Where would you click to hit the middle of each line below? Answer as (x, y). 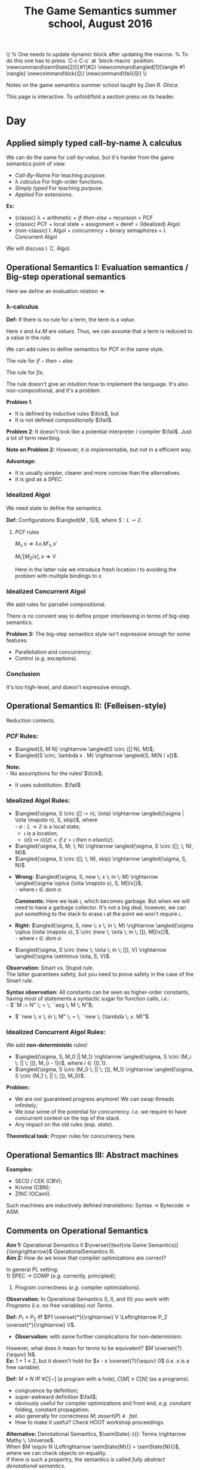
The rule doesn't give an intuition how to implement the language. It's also (97, 384)
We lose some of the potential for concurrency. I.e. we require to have (101, 1112)
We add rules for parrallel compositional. (56, 604)
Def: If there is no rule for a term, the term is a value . (71, 320)
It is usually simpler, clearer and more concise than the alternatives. (98, 473)
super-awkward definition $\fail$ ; (56, 1397)
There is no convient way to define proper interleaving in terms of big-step (98, 616)
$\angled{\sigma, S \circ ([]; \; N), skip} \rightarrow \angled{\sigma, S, (101, 859)
